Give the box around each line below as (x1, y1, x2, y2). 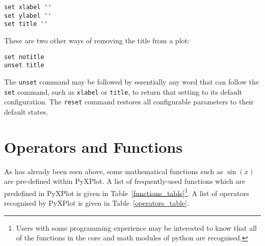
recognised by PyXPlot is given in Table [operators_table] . (4, 198, 189, 208)
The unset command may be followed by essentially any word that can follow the (4, 76, 259, 87)
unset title (4, 62, 44, 69)
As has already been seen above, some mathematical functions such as (4, 166, 223, 176)
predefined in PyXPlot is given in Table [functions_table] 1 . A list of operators (4, 186, 249, 198)
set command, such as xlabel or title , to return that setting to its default (4, 86, 242, 97)
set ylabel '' (4, 12, 52, 19)
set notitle (4, 53, 44, 61)
